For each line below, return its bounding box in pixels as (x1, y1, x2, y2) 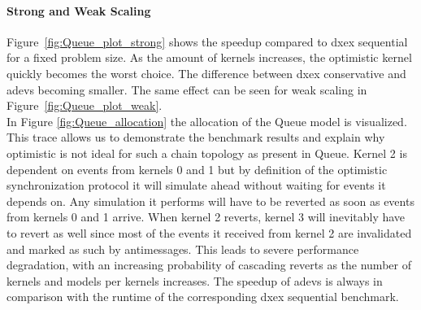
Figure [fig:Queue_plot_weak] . (7, 97, 163, 114)
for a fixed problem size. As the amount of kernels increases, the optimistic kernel (7, 49, 412, 66)
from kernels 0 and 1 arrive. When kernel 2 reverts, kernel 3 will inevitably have (7, 208, 406, 225)
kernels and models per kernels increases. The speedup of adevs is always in (7, 272, 383, 289)
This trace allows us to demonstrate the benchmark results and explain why (7, 129, 385, 146)
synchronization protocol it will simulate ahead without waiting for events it (7, 177, 386, 194)
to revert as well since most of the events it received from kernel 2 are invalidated (7, 224, 412, 241)
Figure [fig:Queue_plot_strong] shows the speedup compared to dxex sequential (7, 33, 408, 50)
